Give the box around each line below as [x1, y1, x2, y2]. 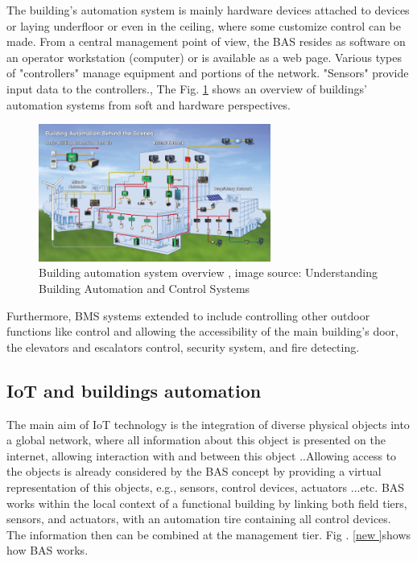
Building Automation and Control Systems [39, 280, 250, 297]
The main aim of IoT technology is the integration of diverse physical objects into [6, 415, 410, 432]
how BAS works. [6, 542, 89, 559]
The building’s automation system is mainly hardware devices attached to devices [6, 2, 410, 18]
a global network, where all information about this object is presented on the [6, 431, 386, 448]
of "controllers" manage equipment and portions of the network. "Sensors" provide [6, 64, 409, 81]
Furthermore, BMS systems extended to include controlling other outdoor [6, 307, 370, 324]
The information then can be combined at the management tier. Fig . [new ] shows [6, 526, 411, 542]
